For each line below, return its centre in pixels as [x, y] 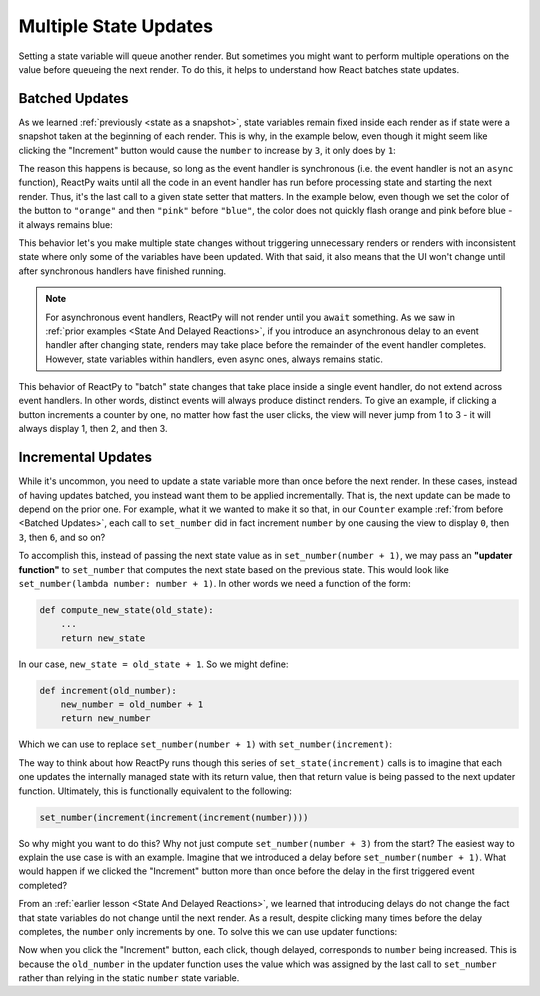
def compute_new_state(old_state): [126, 609]
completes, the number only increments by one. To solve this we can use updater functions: [208, 931]
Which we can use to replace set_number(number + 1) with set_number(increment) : [205, 744]
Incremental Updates [85, 457]
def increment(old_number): [108, 690]
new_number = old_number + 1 [132, 704]
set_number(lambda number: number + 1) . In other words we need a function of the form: [214, 583]
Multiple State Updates [116, 26]
